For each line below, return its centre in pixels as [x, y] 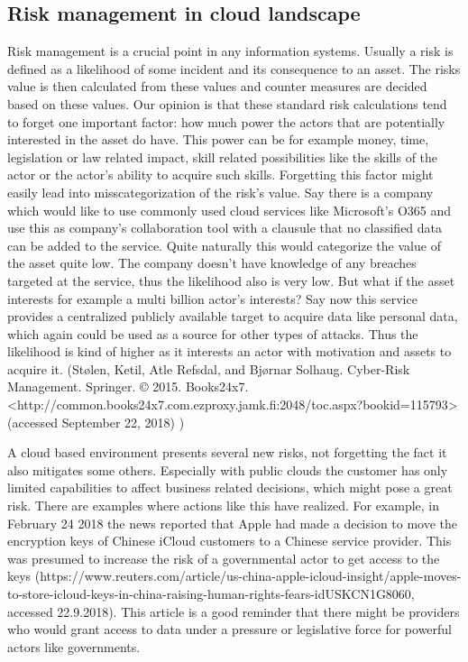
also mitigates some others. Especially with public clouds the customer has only [228, 469]
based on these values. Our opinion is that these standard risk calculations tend [227, 103]
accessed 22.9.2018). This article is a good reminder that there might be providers [234, 611]
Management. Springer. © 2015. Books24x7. [128, 386]
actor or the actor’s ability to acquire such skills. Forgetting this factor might [220, 175]
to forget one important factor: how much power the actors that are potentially [226, 121]
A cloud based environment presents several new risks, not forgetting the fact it [227, 452]
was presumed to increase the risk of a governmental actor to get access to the [224, 558]
